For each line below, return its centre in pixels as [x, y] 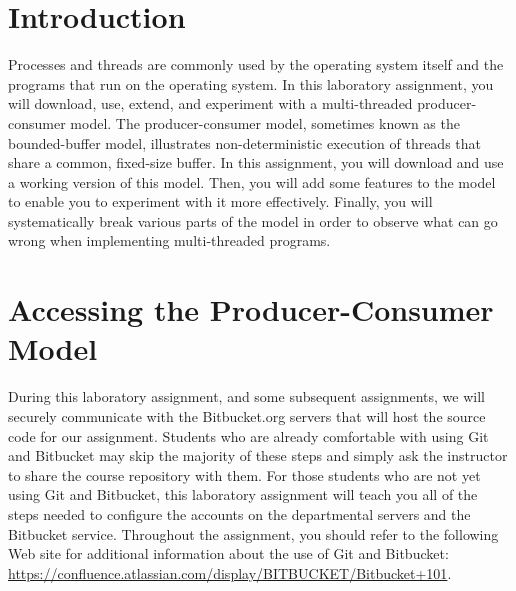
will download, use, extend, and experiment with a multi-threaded [210, 103]
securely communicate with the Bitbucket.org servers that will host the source [247, 415]
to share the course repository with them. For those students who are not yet [244, 474]
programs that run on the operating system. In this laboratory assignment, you [251, 83]
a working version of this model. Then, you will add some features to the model [252, 181]
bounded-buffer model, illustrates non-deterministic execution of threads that [245, 142]
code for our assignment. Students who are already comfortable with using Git [248, 435]
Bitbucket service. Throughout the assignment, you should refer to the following [253, 533]
